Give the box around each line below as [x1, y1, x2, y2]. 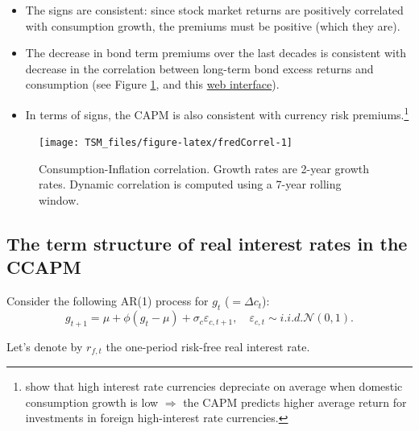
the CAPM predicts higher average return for [183, 393, 407, 410]
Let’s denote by [6, 338, 83, 354]
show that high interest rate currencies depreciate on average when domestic [25, 378, 403, 395]
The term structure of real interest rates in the [6, 231, 408, 256]
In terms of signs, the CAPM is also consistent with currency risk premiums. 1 [25, 103, 409, 122]
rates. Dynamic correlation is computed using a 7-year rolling [39, 176, 342, 193]
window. [39, 192, 80, 209]
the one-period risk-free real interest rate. [106, 338, 310, 354]
